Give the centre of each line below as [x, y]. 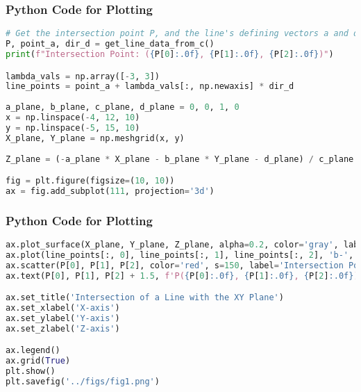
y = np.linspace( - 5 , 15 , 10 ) [73, 128]
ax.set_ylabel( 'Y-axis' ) [63, 318]
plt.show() [31, 371]
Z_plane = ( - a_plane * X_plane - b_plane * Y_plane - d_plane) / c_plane [180, 159]
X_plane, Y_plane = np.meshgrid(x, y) [95, 138]
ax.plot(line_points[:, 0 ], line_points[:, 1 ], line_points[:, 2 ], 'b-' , [180, 255]
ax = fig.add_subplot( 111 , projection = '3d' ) [110, 191]
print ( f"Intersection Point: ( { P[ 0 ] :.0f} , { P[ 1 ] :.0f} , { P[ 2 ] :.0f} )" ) [170, 54]
